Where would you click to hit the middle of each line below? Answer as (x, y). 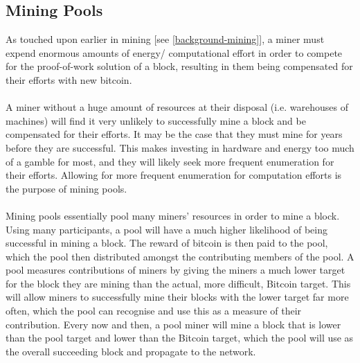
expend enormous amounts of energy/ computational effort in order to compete (174, 52)
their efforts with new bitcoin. (69, 79)
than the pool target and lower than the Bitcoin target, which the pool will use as (180, 338)
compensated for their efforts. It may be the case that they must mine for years (174, 134)
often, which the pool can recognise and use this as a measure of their (154, 311)
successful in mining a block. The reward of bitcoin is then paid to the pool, (167, 243)
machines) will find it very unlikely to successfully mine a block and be (156, 120)
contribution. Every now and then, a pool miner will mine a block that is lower (173, 324)
